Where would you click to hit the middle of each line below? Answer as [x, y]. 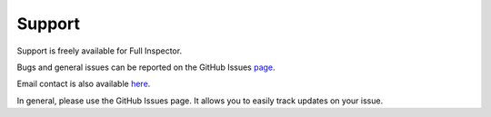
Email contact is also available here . [84, 84]
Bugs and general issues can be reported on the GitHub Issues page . [146, 67]
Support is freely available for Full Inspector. [99, 51]
